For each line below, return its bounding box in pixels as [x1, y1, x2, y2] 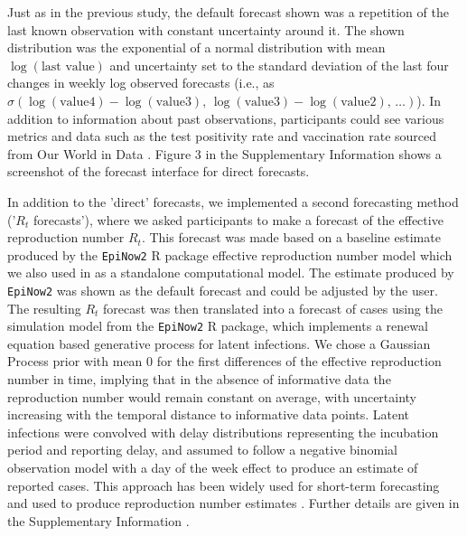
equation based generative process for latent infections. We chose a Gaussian [7, 334, 431, 353]
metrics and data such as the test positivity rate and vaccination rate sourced [7, 127, 437, 146]
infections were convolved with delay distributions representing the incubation [7, 422, 439, 441]
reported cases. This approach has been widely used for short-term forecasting [7, 475, 440, 494]
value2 [341, 95, 377, 108]
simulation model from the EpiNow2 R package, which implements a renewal [7, 316, 428, 335]
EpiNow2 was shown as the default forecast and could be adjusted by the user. [7, 280, 438, 299]
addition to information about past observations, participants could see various [7, 108, 444, 127]
